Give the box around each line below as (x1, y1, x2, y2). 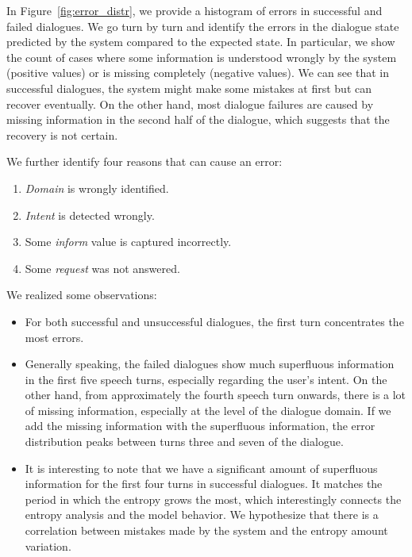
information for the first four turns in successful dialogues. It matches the (25, 475, 383, 492)
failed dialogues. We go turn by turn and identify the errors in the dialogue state (6, 17, 399, 34)
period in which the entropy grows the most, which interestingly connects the (25, 490, 402, 507)
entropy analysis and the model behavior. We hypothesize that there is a (25, 506, 379, 523)
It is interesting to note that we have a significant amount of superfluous (25, 459, 378, 476)
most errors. (25, 328, 84, 345)
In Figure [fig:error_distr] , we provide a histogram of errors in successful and (6, 2, 383, 18)
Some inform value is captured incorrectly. (25, 233, 232, 250)
